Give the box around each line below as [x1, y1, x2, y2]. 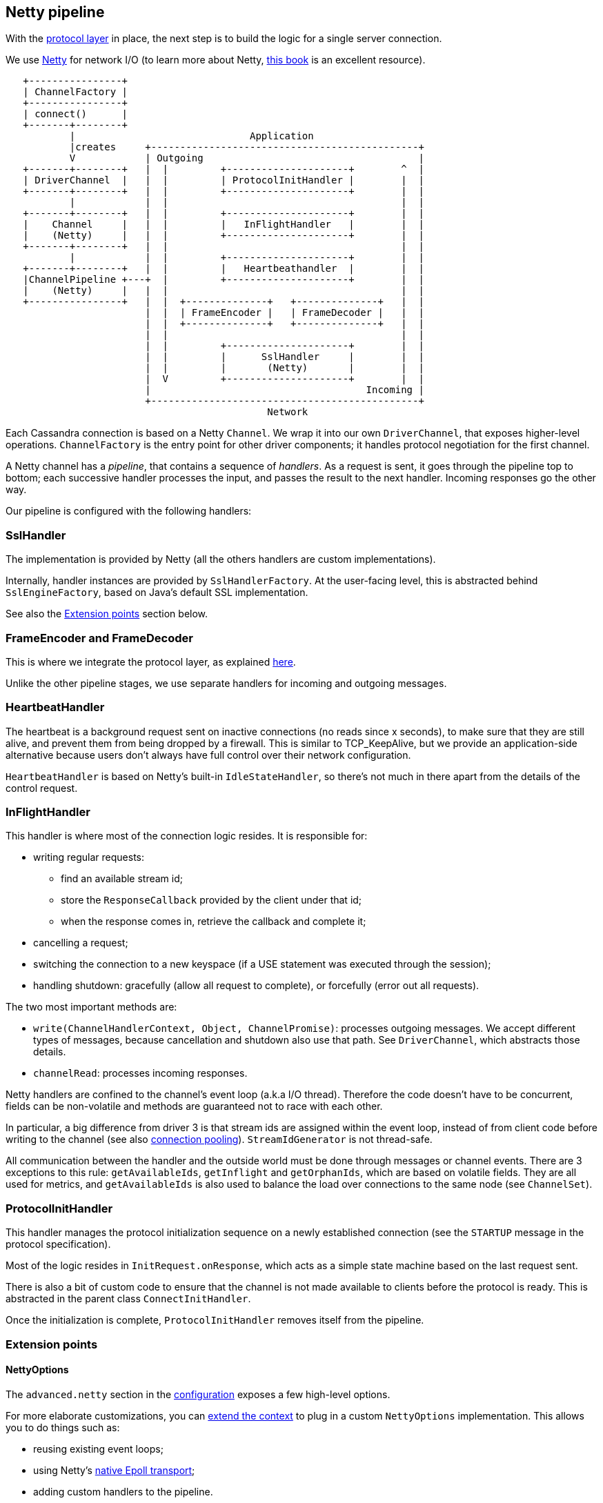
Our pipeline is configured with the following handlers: [6, 505, 252, 517]
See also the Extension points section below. [6, 608, 208, 620]
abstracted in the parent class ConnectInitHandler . [6, 1293, 251, 1305]
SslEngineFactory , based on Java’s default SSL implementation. [6, 586, 308, 599]
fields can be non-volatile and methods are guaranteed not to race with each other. [6, 1100, 383, 1113]
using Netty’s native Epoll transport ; [33, 1464, 195, 1476]
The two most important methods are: [6, 1001, 177, 1013]
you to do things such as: [6, 1421, 120, 1433]
